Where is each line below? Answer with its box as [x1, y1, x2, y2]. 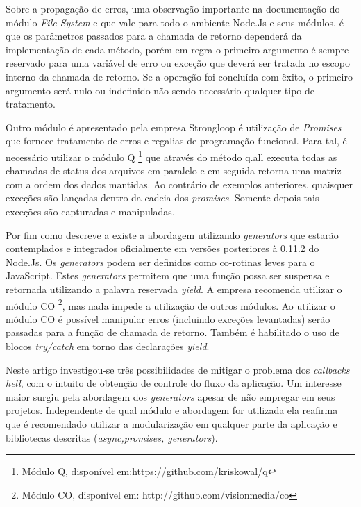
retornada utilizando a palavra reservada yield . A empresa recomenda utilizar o [6, 281, 342, 296]
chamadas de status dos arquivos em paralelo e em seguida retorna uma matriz [6, 163, 342, 178]
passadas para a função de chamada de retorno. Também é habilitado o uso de [6, 325, 339, 340]
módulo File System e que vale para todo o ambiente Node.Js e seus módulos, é [6, 15, 344, 29]
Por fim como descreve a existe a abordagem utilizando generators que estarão [6, 227, 339, 242]
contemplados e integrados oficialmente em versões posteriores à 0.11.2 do [6, 241, 319, 256]
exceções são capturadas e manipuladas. [6, 203, 175, 218]
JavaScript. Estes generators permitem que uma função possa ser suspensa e [6, 268, 330, 283]
